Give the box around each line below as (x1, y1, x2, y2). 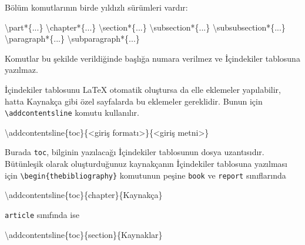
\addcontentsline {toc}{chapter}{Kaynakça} (5, 189, 163, 201)
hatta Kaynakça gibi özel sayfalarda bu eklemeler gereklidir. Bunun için (5, 95, 263, 107)
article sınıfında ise (5, 208, 79, 220)
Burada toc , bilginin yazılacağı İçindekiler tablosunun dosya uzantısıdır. (5, 146, 264, 158)
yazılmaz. (5, 63, 38, 76)
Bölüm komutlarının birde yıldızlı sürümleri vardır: (5, 1, 188, 13)
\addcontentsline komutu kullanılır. (5, 106, 139, 119)
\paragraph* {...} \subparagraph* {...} (5, 32, 140, 45)
